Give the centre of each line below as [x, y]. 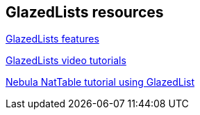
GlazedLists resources [85, 12]
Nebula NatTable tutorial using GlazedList [100, 82]
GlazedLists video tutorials [66, 61]
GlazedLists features [52, 39]
